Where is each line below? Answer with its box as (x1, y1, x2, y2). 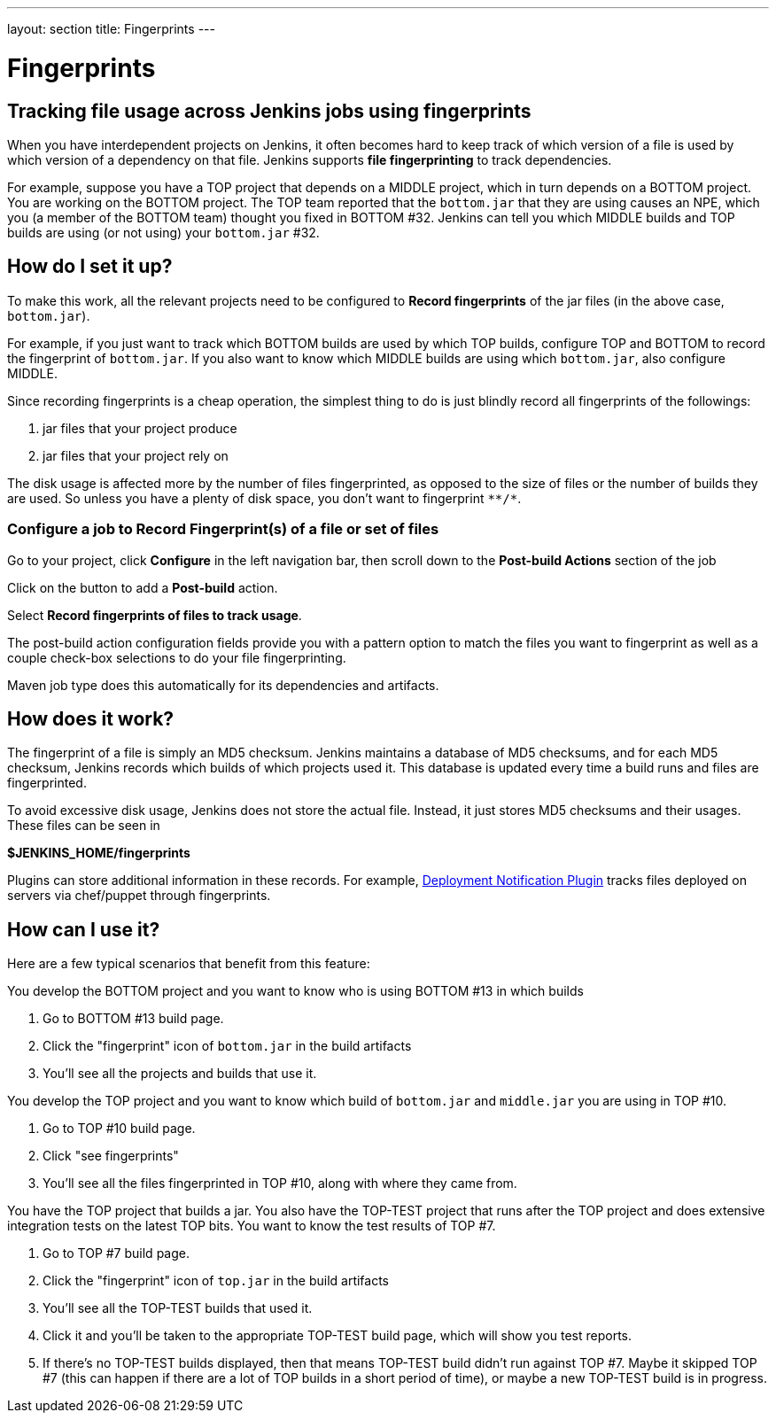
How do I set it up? (7, 255, 173, 278)
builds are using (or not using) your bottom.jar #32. (7, 224, 320, 240)
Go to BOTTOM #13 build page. (43, 1011, 224, 1027)
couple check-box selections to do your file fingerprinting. (7, 649, 346, 665)
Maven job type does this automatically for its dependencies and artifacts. (7, 677, 439, 693)
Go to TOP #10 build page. (43, 1121, 196, 1137)
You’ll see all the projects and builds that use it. (43, 1066, 317, 1082)
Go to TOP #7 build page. (43, 1245, 190, 1261)
